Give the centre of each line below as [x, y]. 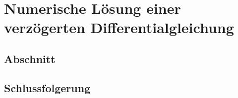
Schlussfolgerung [47, 87]
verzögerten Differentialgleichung [119, 27]
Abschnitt [30, 58]
